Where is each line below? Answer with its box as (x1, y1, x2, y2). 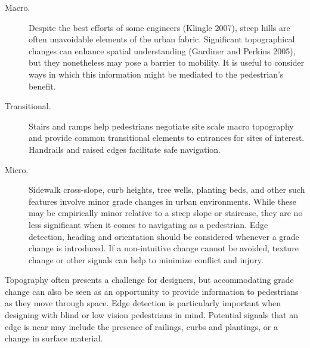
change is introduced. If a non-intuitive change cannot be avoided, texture (29, 242, 299, 254)
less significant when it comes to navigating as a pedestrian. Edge (29, 218, 268, 230)
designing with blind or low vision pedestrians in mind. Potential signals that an (5, 309, 298, 321)
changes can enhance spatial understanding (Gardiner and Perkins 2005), (29, 44, 296, 57)
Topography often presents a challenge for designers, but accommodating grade (5, 273, 294, 286)
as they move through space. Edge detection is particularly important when (5, 297, 281, 309)
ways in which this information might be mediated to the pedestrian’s (29, 67, 284, 80)
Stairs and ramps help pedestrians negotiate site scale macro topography (29, 119, 294, 132)
